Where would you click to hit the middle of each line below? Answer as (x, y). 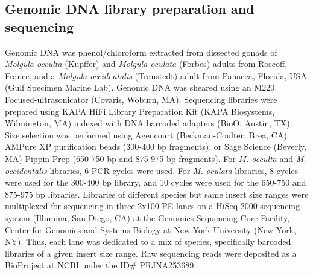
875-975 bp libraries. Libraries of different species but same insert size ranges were (157, 194)
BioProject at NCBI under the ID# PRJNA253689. (101, 265)
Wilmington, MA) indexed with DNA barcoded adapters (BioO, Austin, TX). (149, 123)
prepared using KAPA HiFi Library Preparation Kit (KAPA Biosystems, (140, 111)
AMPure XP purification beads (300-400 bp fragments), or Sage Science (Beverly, (156, 147)
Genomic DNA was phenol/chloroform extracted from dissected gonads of (141, 52)
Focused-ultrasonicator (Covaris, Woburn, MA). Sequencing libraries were (141, 99)
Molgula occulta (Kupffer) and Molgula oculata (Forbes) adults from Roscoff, (146, 64)
